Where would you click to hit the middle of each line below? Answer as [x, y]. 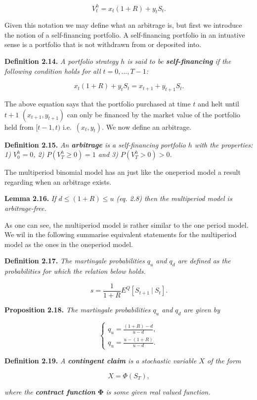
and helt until [218, 104]
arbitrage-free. [25, 208]
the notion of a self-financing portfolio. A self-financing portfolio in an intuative [125, 34]
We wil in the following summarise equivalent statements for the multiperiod [121, 234]
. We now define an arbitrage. [147, 126]
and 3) [108, 154]
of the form [224, 361]
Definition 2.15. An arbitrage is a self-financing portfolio [95, 144]
